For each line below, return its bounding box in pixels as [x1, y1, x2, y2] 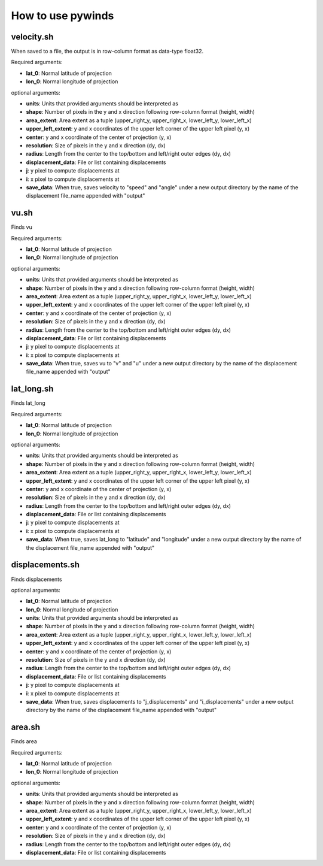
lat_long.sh [11, 384, 54, 394]
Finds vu [11, 223, 32, 231]
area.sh [11, 722, 40, 732]
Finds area [11, 738, 37, 745]
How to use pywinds [11, 9, 114, 22]
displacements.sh [11, 560, 80, 570]
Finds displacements [11, 576, 62, 583]
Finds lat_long [11, 399, 46, 407]
